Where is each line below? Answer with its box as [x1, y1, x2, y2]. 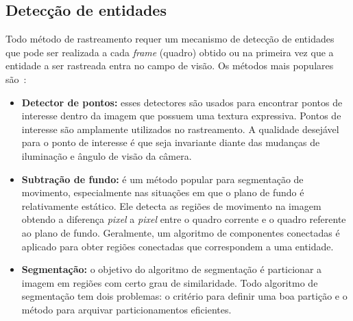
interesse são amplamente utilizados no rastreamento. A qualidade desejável [21, 121, 339, 136]
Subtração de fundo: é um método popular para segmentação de [21, 171, 304, 186]
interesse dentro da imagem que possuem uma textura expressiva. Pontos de [21, 108, 341, 123]
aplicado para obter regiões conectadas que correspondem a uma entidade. [21, 239, 334, 253]
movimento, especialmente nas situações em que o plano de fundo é [21, 185, 304, 200]
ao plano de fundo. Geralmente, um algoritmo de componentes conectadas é [21, 225, 340, 239]
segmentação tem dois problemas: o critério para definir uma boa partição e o [21, 289, 348, 303]
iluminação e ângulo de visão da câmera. [21, 148, 192, 163]
